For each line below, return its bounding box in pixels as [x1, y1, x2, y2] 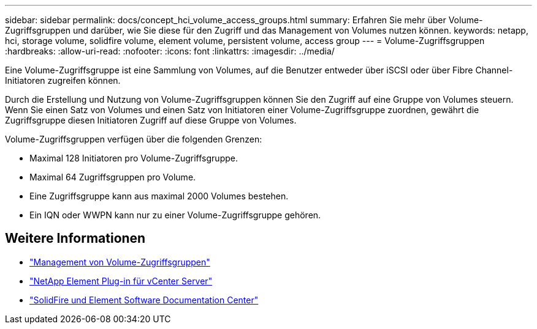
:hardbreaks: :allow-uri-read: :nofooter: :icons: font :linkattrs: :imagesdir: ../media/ [5, 46, 335, 56]
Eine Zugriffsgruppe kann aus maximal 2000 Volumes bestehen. [29, 191, 289, 201]
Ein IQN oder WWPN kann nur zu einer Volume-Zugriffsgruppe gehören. [29, 210, 321, 220]
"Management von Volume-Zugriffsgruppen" [29, 256, 210, 267]
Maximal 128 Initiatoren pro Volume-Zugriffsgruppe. [29, 153, 238, 163]
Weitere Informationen [5, 231, 146, 246]
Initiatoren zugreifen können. [5, 75, 121, 86]
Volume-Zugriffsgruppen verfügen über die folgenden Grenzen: [5, 134, 262, 144]
